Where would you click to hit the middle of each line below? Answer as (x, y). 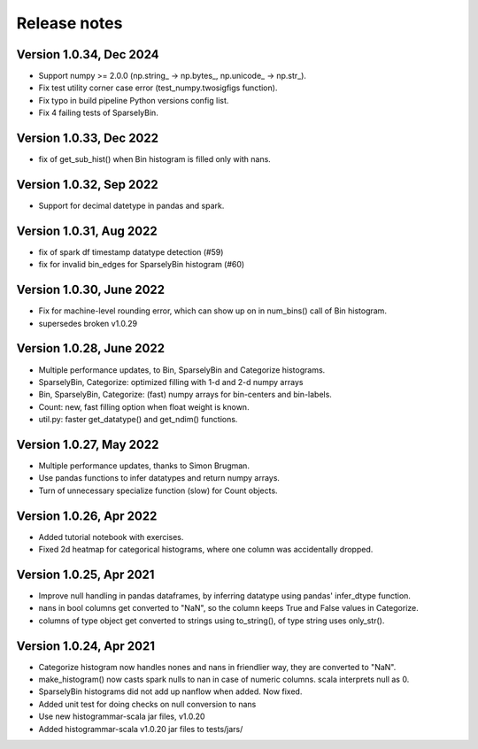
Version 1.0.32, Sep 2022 (87, 185)
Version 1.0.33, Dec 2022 (88, 139)
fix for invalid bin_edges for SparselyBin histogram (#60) (142, 265)
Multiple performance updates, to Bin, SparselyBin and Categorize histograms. (182, 370)
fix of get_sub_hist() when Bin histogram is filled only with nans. (155, 159)
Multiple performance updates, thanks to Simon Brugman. (144, 466)
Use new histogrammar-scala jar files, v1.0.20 (122, 716)
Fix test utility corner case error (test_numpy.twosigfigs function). (158, 88)
